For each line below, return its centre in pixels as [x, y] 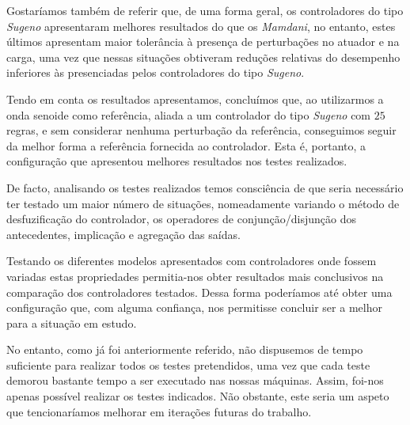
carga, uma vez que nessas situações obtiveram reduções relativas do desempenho [203, 57]
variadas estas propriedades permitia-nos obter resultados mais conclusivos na [195, 276]
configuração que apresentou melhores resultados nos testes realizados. [177, 161]
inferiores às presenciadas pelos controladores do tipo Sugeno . [156, 72]
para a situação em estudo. [72, 323]
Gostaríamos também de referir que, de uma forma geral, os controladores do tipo [205, 10]
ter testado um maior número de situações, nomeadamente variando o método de [203, 203]
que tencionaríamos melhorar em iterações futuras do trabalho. [159, 411]
